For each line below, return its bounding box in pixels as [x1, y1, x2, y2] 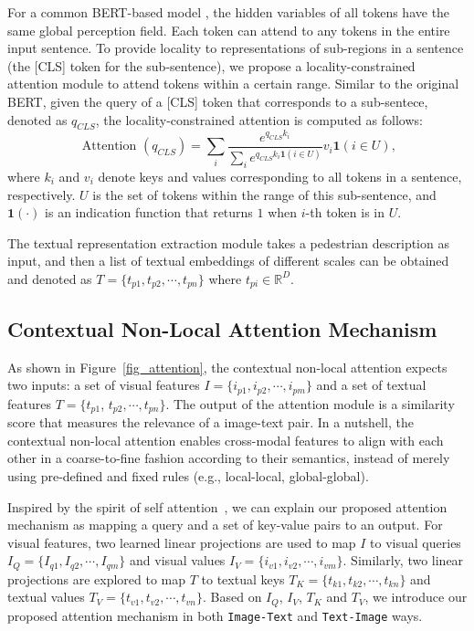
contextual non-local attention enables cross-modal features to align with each [7, 430, 444, 449]
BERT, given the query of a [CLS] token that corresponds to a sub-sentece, [7, 91, 428, 110]
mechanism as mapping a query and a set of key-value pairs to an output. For [7, 515, 443, 534]
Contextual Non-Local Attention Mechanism [7, 314, 437, 342]
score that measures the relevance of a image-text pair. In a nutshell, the [7, 413, 414, 432]
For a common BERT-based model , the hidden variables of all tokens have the [7, 3, 450, 21]
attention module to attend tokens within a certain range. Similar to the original [7, 74, 459, 93]
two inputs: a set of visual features [7, 375, 200, 394]
